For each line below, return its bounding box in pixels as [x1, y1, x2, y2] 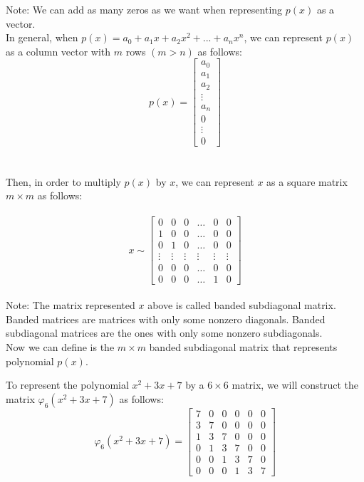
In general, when [6, 30, 78, 45]
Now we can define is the [6, 339, 115, 354]
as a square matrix [266, 174, 348, 189]
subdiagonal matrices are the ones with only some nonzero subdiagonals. [6, 325, 323, 340]
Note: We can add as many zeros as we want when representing [6, 2, 283, 16]
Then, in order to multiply [6, 174, 121, 189]
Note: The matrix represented [6, 298, 135, 313]
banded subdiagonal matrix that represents [149, 339, 338, 354]
